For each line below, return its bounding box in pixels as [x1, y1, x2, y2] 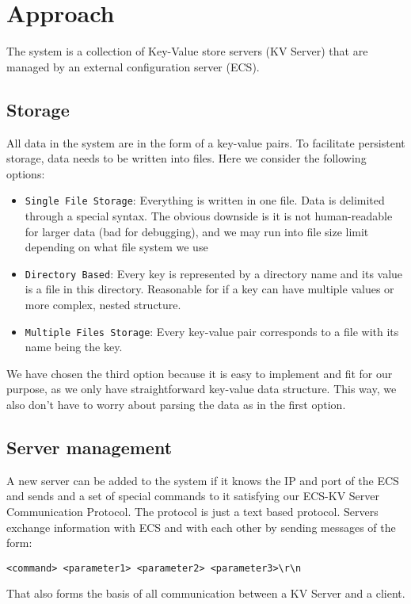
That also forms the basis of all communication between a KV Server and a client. [6, 585, 405, 602]
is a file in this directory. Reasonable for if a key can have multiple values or [25, 281, 394, 297]
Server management [6, 435, 173, 459]
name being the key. [25, 338, 123, 355]
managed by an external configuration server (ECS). [6, 58, 260, 75]
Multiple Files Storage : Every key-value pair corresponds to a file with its [25, 323, 399, 339]
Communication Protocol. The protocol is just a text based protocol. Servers [6, 503, 379, 519]
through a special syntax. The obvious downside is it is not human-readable [25, 207, 393, 224]
